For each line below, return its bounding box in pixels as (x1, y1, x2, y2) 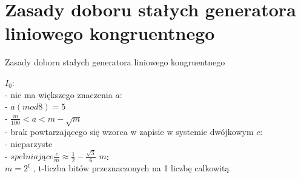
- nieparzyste (5, 137, 53, 150)
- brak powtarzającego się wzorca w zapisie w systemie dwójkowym (5, 125, 254, 138)
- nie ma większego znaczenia (5, 88, 113, 101)
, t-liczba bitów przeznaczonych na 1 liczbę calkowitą (33, 162, 230, 174)
